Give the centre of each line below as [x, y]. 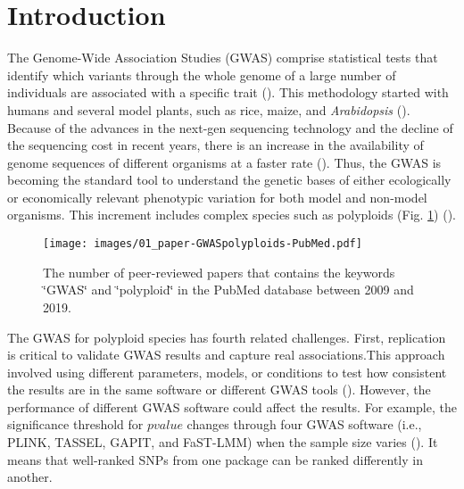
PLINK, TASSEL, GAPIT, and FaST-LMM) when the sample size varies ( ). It [223, 442]
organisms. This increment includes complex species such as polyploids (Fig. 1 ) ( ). [232, 215]
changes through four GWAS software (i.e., [304, 424]
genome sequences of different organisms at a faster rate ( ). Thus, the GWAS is [224, 162]
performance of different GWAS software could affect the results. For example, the [232, 406]
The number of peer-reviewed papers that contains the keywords [219, 272]
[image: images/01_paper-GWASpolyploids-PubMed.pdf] [203, 244]
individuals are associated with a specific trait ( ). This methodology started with [228, 92]
